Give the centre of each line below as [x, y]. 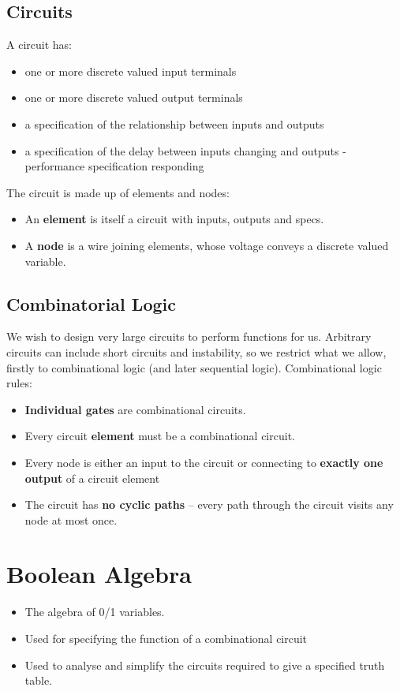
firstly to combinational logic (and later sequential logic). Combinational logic [194, 367]
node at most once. [71, 519]
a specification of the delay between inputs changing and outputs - [185, 150]
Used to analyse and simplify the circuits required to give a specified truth [205, 665]
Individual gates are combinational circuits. [135, 409]
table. [39, 680]
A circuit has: [39, 45]
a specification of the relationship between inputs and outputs [174, 123]
